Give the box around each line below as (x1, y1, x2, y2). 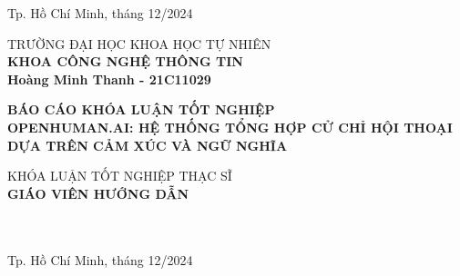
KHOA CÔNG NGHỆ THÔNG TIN (7, 52, 243, 71)
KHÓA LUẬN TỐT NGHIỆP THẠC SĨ (7, 166, 232, 185)
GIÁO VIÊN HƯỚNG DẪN (7, 183, 189, 202)
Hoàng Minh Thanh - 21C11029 (7, 69, 211, 88)
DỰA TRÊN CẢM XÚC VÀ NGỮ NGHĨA (7, 135, 288, 154)
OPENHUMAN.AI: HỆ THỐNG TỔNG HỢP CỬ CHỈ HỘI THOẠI (7, 117, 453, 136)
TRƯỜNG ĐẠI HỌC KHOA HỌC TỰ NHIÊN (7, 34, 271, 53)
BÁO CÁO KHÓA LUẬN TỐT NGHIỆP (7, 100, 275, 119)
